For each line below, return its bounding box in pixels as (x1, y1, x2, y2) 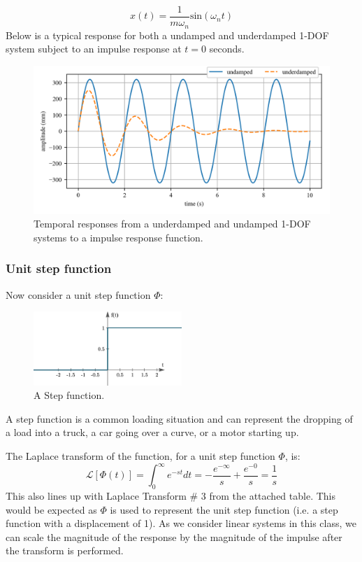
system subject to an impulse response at (6, 41, 182, 56)
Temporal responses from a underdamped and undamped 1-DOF (34, 216, 311, 231)
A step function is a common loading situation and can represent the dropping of (6, 411, 353, 426)
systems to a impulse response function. (34, 230, 203, 244)
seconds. (209, 41, 245, 56)
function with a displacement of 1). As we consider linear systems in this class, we (6, 516, 356, 531)
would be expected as (6, 502, 97, 517)
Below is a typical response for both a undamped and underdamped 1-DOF (6, 27, 329, 42)
